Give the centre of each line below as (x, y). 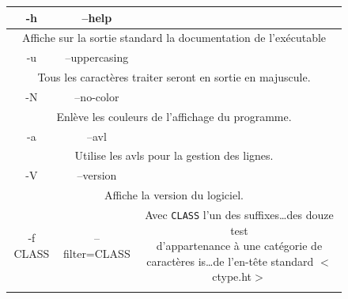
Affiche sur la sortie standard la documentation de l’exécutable (174, 38)
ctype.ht (232, 276)
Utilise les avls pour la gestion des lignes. (174, 155)
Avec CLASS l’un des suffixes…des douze (239, 214)
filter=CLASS (97, 253)
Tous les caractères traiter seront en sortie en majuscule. (174, 77)
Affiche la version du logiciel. (174, 195)
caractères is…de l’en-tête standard (230, 261)
